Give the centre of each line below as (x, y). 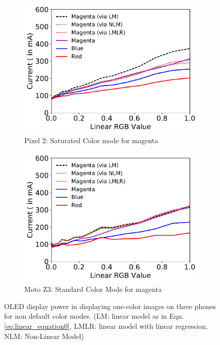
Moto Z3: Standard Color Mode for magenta (93, 289)
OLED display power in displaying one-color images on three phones (110, 306)
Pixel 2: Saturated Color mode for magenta (91, 140)
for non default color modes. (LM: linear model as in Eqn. (94, 316)
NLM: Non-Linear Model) (44, 336)
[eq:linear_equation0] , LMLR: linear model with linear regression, (106, 326)
